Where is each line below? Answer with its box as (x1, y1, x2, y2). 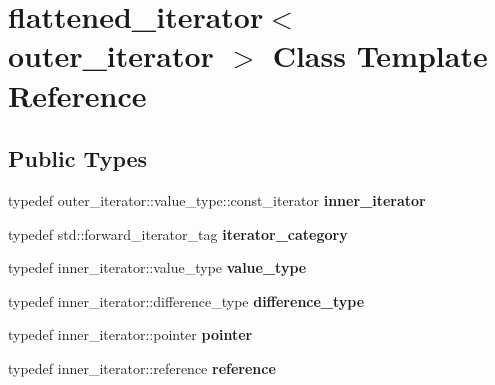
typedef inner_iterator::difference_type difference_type (8, 290, 365, 311)
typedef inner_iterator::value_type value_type (8, 257, 307, 278)
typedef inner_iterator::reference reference (8, 357, 276, 378)
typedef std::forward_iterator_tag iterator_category (8, 223, 348, 244)
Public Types (8, 143, 148, 174)
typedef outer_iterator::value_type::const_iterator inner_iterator (8, 189, 426, 210)
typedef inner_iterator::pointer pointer (8, 324, 253, 345)
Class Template (272, 35, 488, 76)
